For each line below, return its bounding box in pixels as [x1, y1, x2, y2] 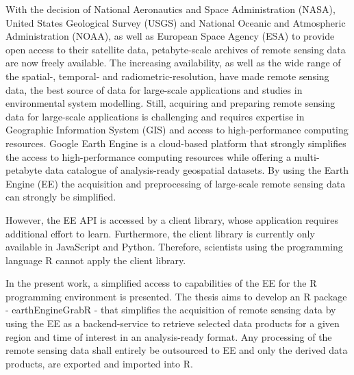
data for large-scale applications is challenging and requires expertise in [5, 109, 305, 123]
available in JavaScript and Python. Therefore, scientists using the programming [5, 240, 343, 254]
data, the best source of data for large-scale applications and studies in [5, 82, 303, 96]
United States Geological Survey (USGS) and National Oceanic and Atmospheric [5, 15, 346, 29]
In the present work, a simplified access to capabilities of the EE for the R [5, 276, 317, 290]
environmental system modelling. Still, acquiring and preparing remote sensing [5, 96, 336, 110]
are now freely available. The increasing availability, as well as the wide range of [5, 55, 341, 70]
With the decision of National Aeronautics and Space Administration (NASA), [5, 2, 336, 16]
